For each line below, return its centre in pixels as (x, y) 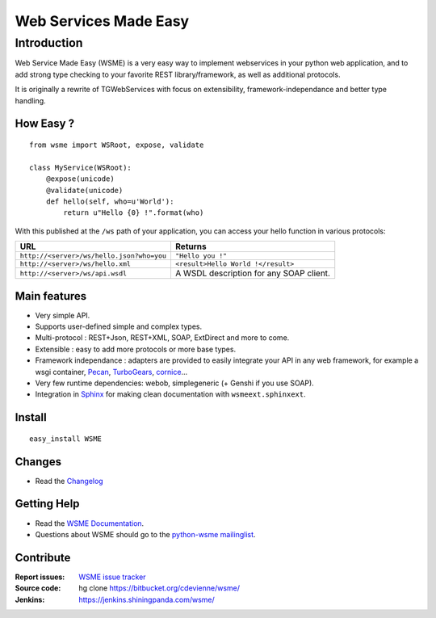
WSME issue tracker (112, 577)
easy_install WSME (66, 439)
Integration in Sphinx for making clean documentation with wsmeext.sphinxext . (170, 394)
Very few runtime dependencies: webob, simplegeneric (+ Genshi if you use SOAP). (174, 383)
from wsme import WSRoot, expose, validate (117, 145)
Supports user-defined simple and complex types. (118, 326)
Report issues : (40, 577)
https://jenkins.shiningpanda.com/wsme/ (147, 599)
